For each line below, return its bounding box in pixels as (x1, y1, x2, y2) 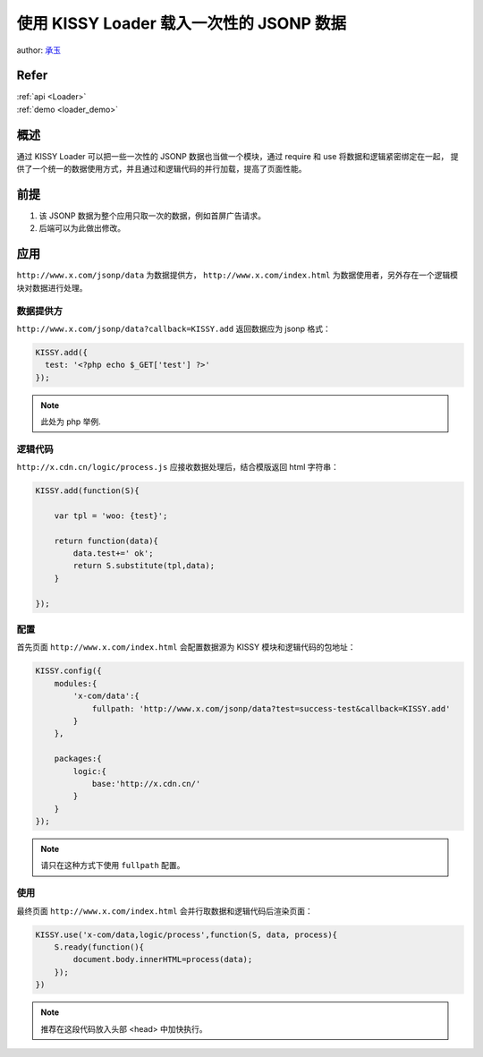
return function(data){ (54, 535, 158, 546)
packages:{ (54, 754, 102, 764)
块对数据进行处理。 (16, 282, 88, 293)
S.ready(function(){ (54, 942, 145, 952)
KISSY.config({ (35, 666, 102, 676)
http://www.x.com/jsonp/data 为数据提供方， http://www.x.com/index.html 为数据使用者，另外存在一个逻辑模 (16, 269, 458, 281)
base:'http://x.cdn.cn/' (91, 779, 201, 788)
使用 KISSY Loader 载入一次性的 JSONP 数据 (16, 13, 347, 33)
